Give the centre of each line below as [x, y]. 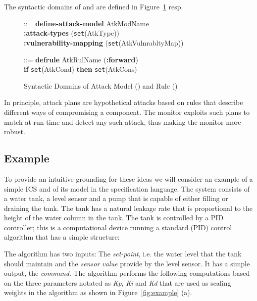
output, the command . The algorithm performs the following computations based [127, 273]
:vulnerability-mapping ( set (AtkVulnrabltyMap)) [104, 42]
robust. [15, 131]
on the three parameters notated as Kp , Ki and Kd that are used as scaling [118, 282]
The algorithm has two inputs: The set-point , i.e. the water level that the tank [123, 254]
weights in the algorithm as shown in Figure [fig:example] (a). [98, 292]
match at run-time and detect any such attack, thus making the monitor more [123, 122]
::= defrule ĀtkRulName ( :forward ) [81, 59]
